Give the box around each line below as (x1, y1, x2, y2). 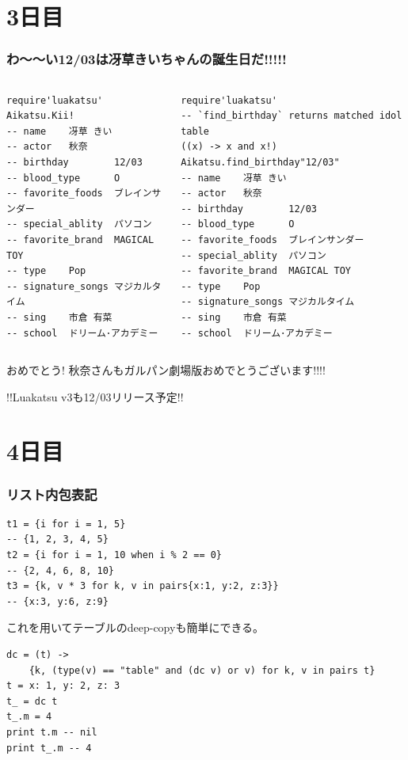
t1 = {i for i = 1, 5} (6, 518, 126, 530)
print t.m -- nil (6, 727, 97, 738)
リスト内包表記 (6, 484, 97, 503)
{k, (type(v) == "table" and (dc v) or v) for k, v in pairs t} (29, 664, 376, 676)
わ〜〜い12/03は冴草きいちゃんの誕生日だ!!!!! (6, 49, 287, 69)
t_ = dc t (6, 695, 58, 707)
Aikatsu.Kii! (6, 110, 74, 122)
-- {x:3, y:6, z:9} (6, 595, 109, 607)
